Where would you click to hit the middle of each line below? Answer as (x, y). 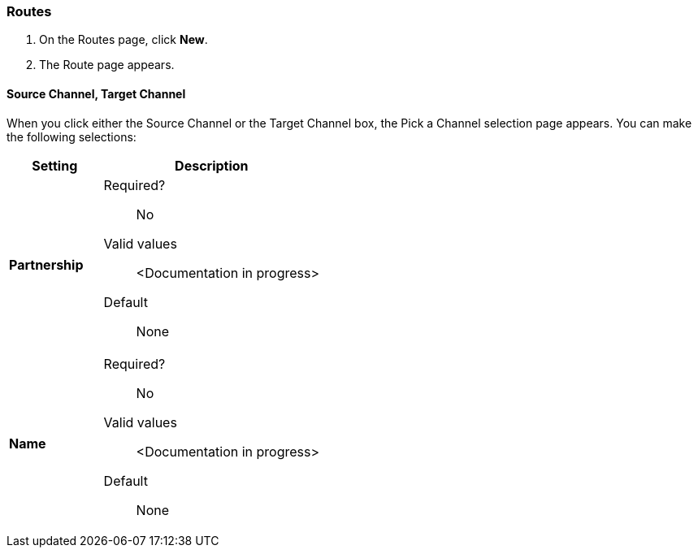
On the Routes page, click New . (124, 40)
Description (212, 165)
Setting (55, 165)
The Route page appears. (107, 65)
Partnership (46, 264)
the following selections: (72, 136)
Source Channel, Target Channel (96, 93)
